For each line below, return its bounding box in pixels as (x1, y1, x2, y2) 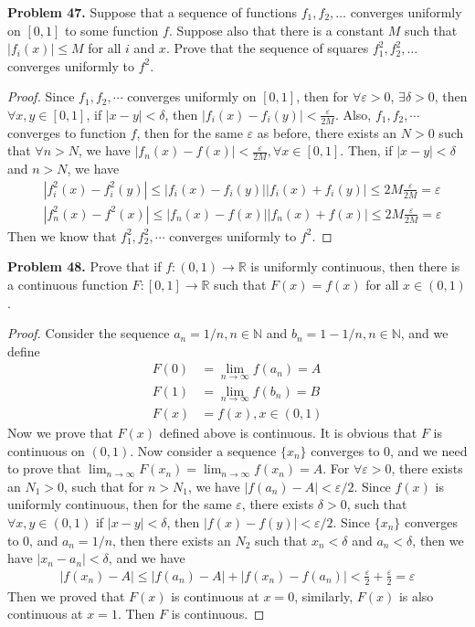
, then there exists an (112, 530, 231, 549)
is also (398, 586, 434, 605)
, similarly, (294, 586, 354, 605)
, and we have (108, 548, 185, 568)
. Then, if (340, 141, 393, 160)
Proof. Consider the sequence (7, 324, 170, 343)
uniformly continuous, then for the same (7, 494, 232, 514)
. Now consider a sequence (130, 441, 277, 460)
